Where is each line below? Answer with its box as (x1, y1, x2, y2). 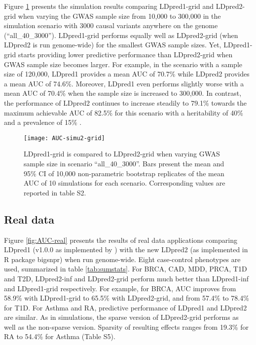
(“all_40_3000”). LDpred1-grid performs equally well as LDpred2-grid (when (4, 30, 238, 40)
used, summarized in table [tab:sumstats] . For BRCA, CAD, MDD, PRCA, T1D (4, 264, 247, 274)
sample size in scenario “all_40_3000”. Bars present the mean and (24, 158, 224, 168)
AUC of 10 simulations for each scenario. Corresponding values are (24, 178, 225, 188)
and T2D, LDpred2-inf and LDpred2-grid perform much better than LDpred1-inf (4, 273, 249, 283)
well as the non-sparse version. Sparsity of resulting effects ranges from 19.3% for (4, 321, 249, 332)
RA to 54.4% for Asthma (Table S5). (4, 331, 115, 342)
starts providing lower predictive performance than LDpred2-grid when (18, 49, 233, 59)
